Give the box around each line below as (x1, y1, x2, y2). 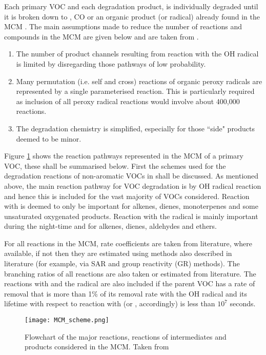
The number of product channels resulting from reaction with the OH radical (16, 48, 259, 59)
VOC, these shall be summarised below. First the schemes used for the (4, 160, 226, 171)
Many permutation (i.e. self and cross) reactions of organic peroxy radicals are (16, 75, 262, 86)
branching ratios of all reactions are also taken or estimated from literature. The (4, 268, 256, 279)
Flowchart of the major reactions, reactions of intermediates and (25, 331, 227, 342)
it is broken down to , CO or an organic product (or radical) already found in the (4, 11, 260, 22)
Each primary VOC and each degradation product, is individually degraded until (4, 1, 258, 11)
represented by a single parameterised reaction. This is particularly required (16, 86, 255, 96)
